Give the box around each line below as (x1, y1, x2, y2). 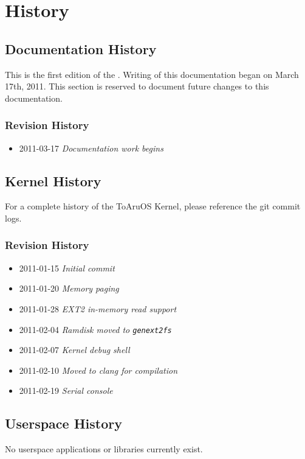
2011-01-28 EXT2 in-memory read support (19, 302, 177, 315)
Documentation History (5, 39, 157, 58)
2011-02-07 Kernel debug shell (19, 343, 130, 356)
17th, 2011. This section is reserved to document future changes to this (5, 80, 269, 93)
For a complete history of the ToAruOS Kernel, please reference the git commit (5, 200, 301, 212)
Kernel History (5, 171, 101, 190)
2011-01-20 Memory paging (19, 282, 119, 295)
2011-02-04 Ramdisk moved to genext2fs (19, 323, 172, 335)
